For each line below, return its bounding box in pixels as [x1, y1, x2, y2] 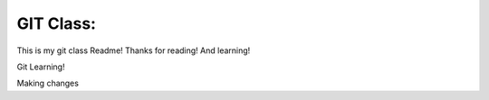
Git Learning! [16, 61, 65, 72]
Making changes [16, 77, 79, 89]
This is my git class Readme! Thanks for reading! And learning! [16, 45, 251, 56]
